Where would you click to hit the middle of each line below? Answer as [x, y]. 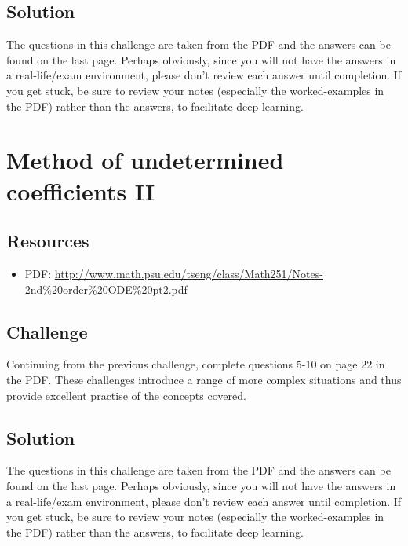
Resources [48, 241]
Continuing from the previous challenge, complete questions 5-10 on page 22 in [196, 364]
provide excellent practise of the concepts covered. [126, 395]
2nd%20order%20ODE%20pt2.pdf [106, 289]
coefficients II [81, 191]
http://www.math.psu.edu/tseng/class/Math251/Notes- [189, 273]
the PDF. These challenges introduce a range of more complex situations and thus [204, 379]
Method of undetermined [145, 160]
